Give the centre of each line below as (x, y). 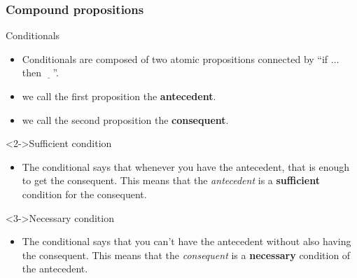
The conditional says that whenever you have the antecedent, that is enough (186, 166)
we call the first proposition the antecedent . (119, 96)
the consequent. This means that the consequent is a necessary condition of (186, 255)
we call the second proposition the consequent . (125, 119)
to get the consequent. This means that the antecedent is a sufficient (171, 180)
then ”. (40, 72)
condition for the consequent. (84, 194)
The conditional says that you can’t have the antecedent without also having (187, 241)
